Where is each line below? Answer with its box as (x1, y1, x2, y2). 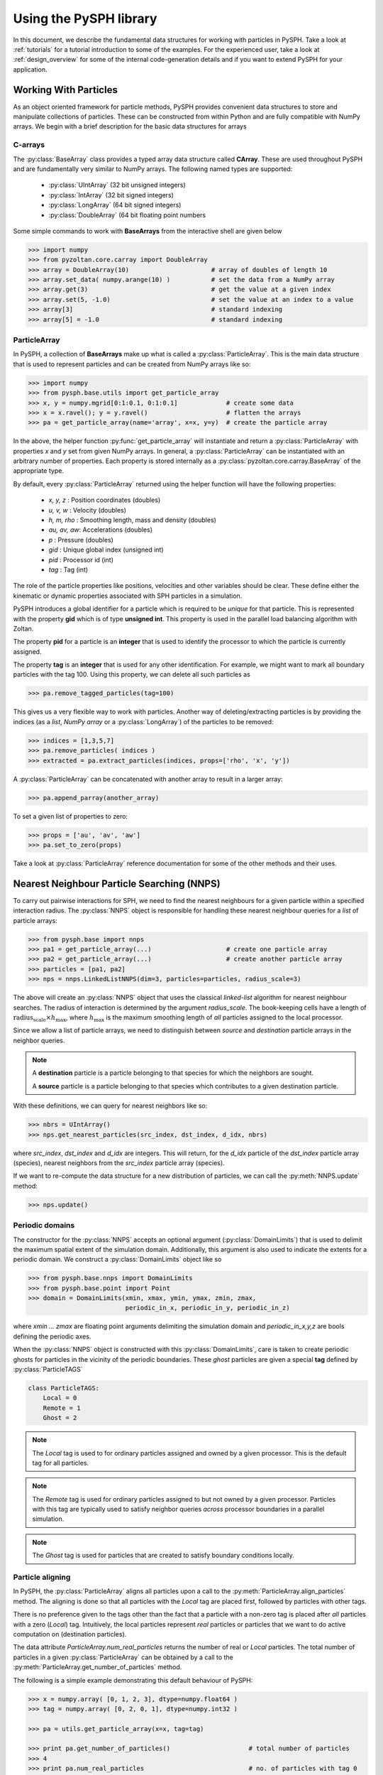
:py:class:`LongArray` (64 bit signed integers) (48, 201, 182, 209)
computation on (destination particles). (13, 1629, 127, 1638)
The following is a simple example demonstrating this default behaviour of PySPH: (13, 1676, 253, 1684)
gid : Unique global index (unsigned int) (48, 545, 164, 554)
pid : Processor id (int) (48, 555, 113, 564)
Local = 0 (43, 1394, 77, 1402)
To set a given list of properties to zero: (13, 812, 128, 820)
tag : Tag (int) (48, 565, 89, 574)
